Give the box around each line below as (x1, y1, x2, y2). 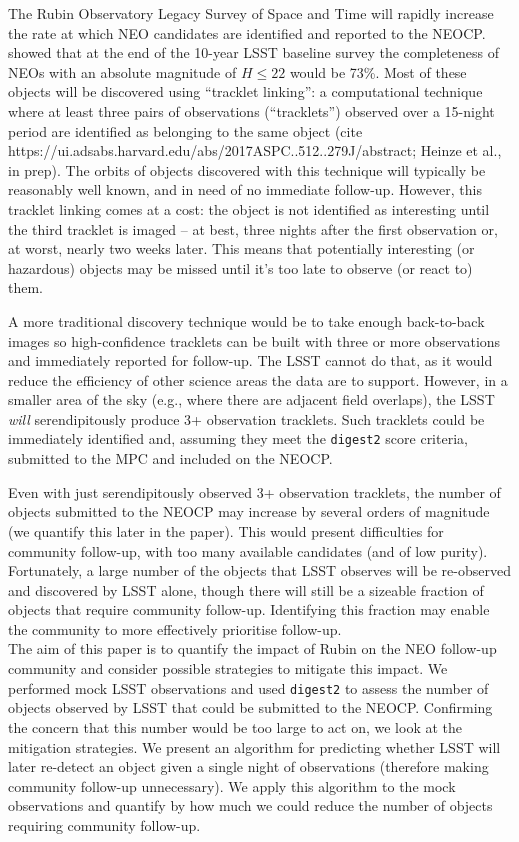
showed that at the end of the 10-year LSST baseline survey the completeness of (8, 42, 499, 63)
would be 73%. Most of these (289, 61, 467, 82)
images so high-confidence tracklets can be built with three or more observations (8, 330, 501, 351)
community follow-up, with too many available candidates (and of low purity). (8, 540, 488, 561)
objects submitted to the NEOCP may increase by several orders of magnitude (8, 501, 490, 522)
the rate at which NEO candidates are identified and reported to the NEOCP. (8, 22, 486, 43)
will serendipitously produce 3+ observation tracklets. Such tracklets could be (8, 408, 485, 429)
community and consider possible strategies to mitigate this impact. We (8, 658, 448, 679)
